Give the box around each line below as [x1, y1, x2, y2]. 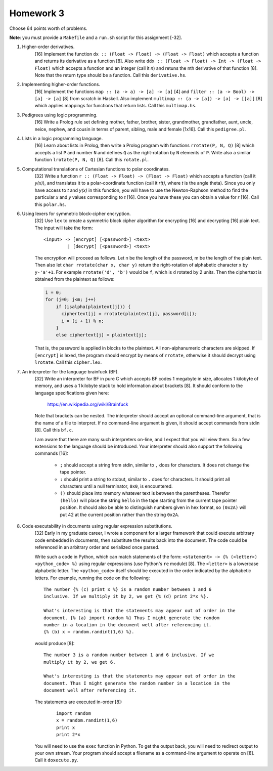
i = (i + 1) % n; [61, 318, 105, 324]
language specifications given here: [34, 390, 109, 396]
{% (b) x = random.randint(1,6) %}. [43, 629, 134, 635]
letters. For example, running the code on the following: [34, 575, 150, 581]
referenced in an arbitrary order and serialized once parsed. [34, 544, 160, 550]
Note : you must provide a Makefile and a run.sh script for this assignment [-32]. [9, 34, 183, 40]
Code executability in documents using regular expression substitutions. [22, 523, 173, 529]
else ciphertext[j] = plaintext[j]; [56, 332, 147, 338]
